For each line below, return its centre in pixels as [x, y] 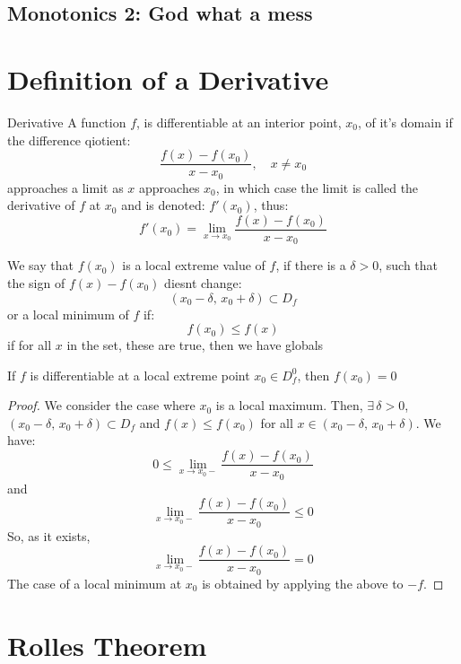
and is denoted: [163, 205]
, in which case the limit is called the [317, 187]
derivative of [41, 205]
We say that [40, 265]
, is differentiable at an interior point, [239, 122]
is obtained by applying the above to [303, 583]
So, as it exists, [49, 535]
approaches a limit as [65, 187]
